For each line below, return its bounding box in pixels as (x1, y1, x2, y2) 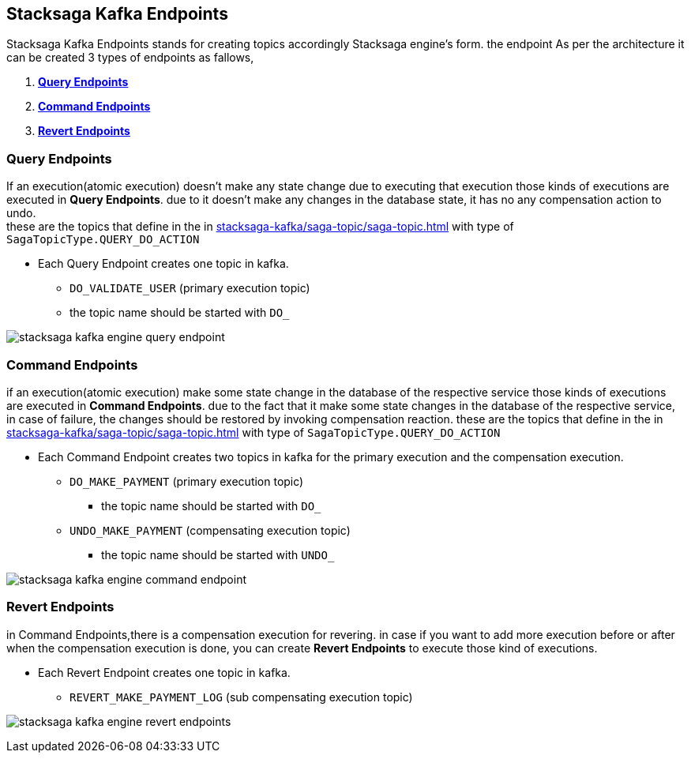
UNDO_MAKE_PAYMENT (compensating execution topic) (69, 523, 351, 537)
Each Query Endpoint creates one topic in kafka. (38, 257, 289, 271)
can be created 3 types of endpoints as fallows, (6, 51, 254, 65)
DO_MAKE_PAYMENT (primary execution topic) (69, 474, 304, 488)
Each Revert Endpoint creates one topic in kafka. (38, 665, 291, 679)
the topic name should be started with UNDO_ (101, 547, 335, 562)
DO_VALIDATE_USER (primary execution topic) (69, 281, 310, 295)
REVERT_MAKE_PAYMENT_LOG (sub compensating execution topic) (69, 689, 413, 704)
